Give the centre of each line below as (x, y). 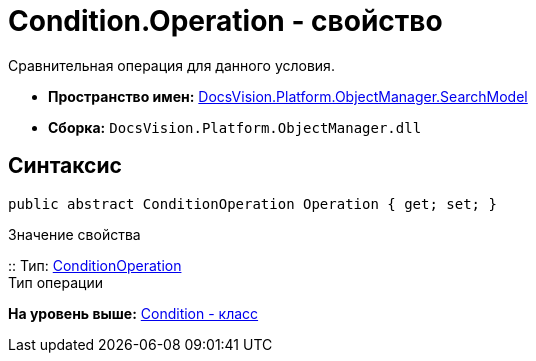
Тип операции (55, 282)
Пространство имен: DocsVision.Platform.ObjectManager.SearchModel (288, 96)
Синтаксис (65, 166)
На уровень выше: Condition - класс (133, 313)
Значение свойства (74, 234)
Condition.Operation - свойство (225, 21)
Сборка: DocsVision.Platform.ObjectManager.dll (235, 127)
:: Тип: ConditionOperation (95, 265)
